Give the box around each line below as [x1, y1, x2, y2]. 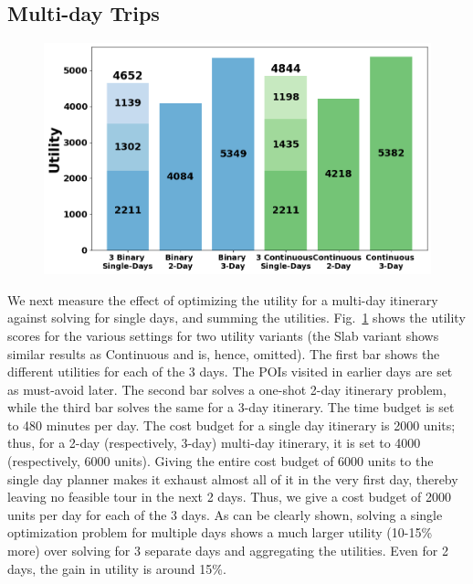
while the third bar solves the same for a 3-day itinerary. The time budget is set [7, 398, 455, 417]
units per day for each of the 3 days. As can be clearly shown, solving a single [7, 504, 443, 524]
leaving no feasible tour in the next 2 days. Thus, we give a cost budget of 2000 [7, 487, 452, 506]
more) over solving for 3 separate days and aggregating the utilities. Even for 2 [7, 541, 448, 560]
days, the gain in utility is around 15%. [7, 558, 226, 578]
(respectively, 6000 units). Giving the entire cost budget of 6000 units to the [7, 451, 434, 471]
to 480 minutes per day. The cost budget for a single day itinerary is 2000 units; [7, 415, 456, 434]
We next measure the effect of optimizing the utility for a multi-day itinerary [7, 290, 438, 309]
